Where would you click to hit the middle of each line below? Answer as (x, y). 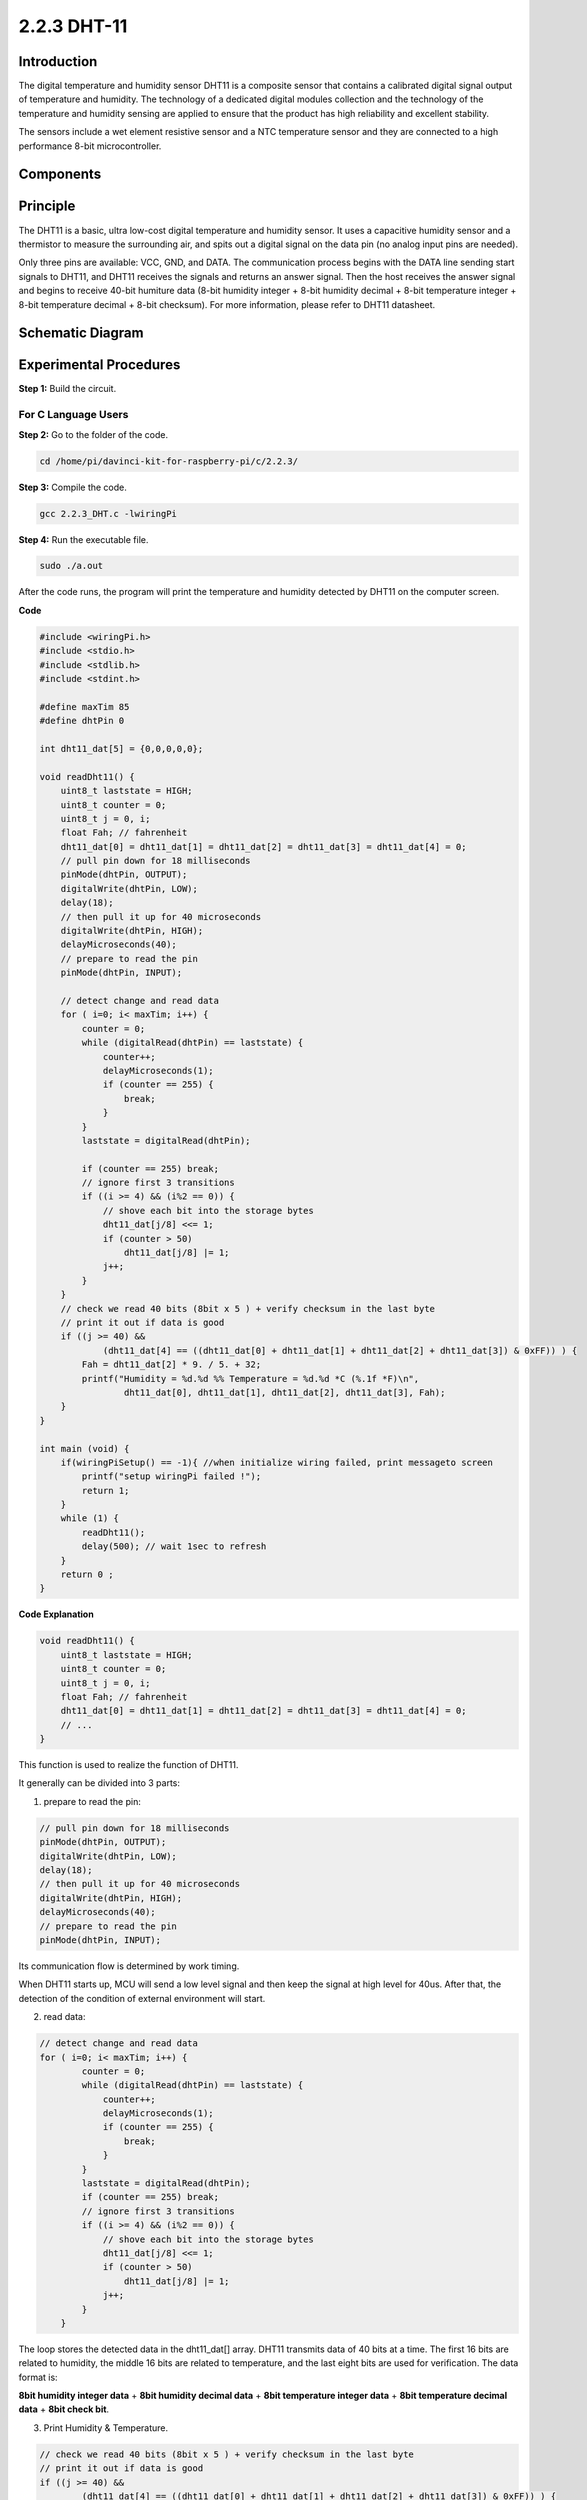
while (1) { (90, 1518)
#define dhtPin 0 (82, 721)
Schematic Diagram (81, 333)
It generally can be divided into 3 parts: (99, 1783)
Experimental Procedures (99, 365)
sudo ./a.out (71, 566)
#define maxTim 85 (84, 706)
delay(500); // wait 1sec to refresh (174, 1546)
